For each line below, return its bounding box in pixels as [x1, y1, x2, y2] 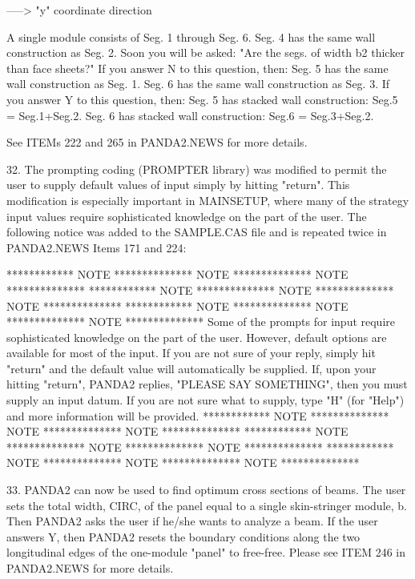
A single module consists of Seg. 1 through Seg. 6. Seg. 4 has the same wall [6, 28, 376, 45]
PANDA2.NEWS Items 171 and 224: [6, 239, 187, 255]
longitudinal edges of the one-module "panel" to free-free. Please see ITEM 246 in [6, 544, 406, 561]
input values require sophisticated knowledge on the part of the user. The [6, 207, 367, 224]
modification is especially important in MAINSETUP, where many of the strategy [6, 191, 409, 208]
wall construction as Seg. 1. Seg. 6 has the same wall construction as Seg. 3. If [6, 75, 390, 92]
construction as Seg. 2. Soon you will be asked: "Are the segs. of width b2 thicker [6, 44, 405, 61]
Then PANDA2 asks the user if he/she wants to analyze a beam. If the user [6, 513, 378, 529]
